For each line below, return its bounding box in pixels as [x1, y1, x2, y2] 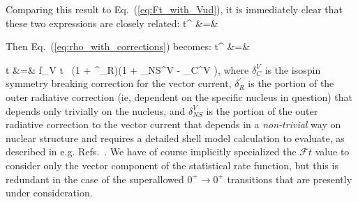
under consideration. [6, 185, 93, 200]
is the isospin [264, 62, 321, 77]
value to [315, 144, 350, 159]
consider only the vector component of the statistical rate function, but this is [6, 157, 338, 172]
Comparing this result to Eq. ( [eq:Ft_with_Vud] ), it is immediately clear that [6, 2, 343, 16]
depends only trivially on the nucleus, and [6, 103, 186, 118]
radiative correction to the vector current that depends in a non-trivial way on [6, 117, 341, 132]
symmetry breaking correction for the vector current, [6, 76, 232, 91]
